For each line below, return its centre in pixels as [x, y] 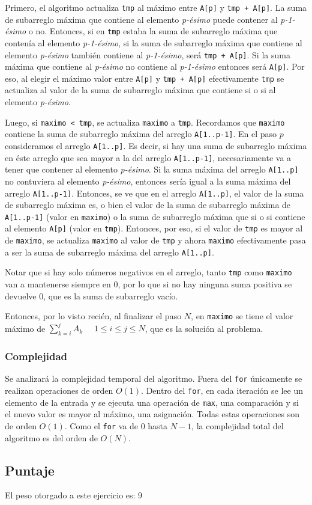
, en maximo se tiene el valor [242, 316]
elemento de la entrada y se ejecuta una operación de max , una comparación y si [152, 402]
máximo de [25, 328]
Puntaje [30, 470]
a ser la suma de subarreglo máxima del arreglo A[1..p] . [109, 252]
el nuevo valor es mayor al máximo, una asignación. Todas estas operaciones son [152, 414]
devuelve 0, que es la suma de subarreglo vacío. [91, 295]
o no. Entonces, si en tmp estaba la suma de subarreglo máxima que [153, 31]
